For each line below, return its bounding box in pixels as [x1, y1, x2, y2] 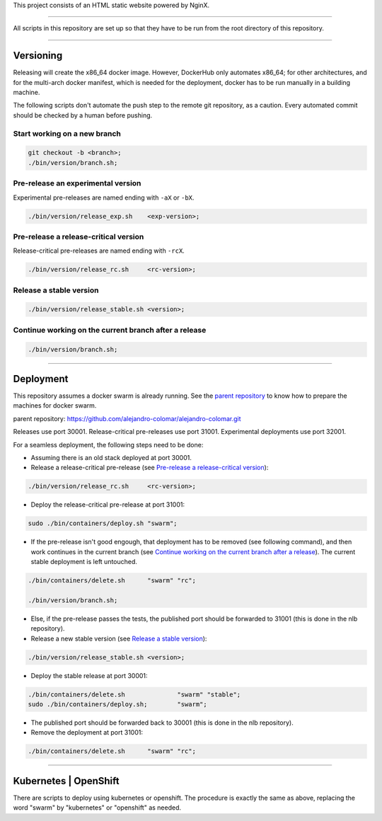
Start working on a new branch [13, 128, 122, 138]
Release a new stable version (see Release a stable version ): [30, 634, 207, 643]
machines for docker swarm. [13, 401, 97, 410]
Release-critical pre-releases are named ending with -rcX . [13, 246, 185, 255]
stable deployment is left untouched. [30, 558, 138, 566]
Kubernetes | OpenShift [13, 775, 120, 787]
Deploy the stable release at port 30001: [30, 671, 148, 679]
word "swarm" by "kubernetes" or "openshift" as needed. [13, 803, 182, 812]
